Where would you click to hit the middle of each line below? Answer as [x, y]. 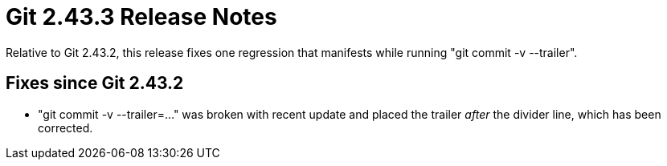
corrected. [65, 128]
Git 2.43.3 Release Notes [141, 17]
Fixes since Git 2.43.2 [95, 83]
